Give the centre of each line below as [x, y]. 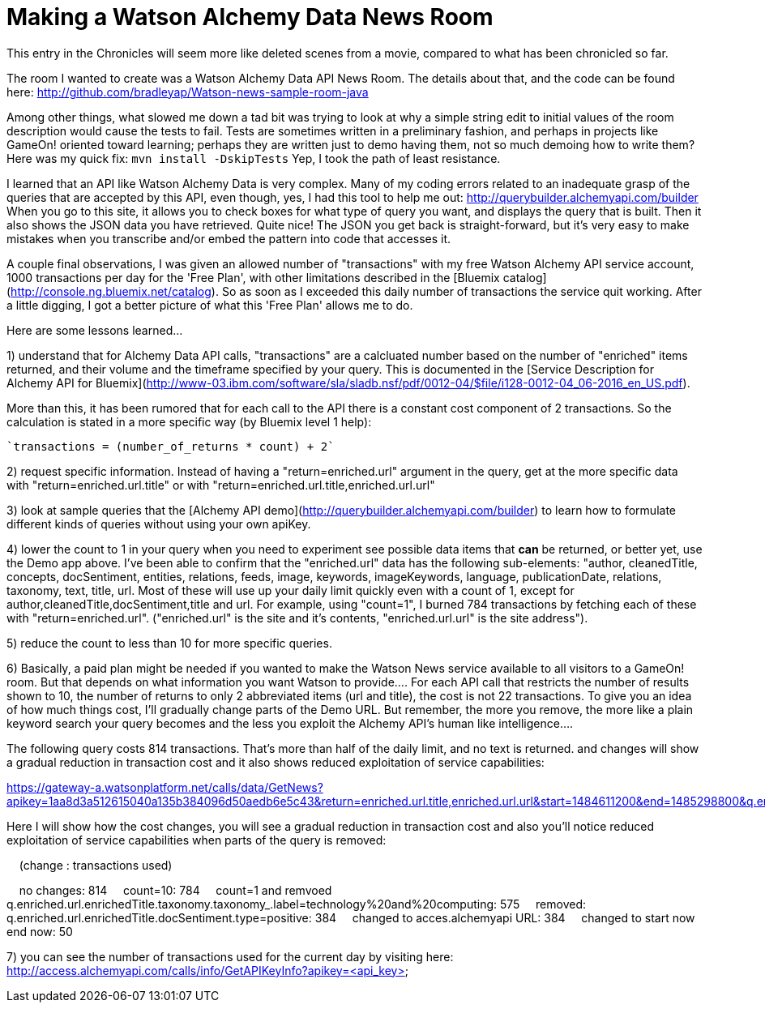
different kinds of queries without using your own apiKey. [159, 524]
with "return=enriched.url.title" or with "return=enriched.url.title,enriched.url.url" [221, 485]
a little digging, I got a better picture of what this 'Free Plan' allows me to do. [210, 305]
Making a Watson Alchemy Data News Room [250, 17]
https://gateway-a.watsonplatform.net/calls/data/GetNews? [165, 787]
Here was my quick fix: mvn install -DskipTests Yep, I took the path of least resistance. [254, 158]
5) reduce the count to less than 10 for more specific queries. [169, 643]
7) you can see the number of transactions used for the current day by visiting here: [230, 956]
